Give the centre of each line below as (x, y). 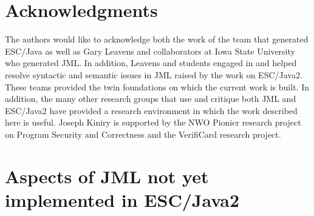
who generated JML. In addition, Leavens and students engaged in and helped (151, 63)
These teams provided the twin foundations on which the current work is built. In (157, 86)
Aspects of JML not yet (107, 176)
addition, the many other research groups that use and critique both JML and (151, 99)
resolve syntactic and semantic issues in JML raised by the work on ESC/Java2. (154, 74)
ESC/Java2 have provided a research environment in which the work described (151, 110)
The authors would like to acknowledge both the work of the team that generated (157, 39)
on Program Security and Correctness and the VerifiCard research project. (143, 134)
